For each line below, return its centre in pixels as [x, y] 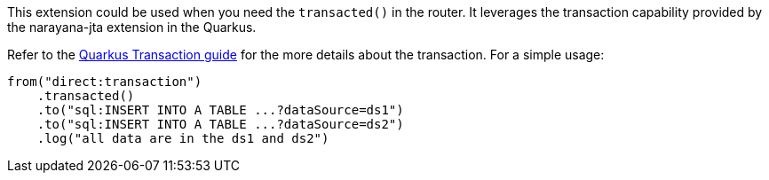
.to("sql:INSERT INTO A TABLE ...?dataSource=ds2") [220, 124]
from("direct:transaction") [105, 82]
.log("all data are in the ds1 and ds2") [183, 138]
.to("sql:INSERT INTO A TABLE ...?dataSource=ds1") [220, 110]
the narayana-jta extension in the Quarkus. [132, 27]
